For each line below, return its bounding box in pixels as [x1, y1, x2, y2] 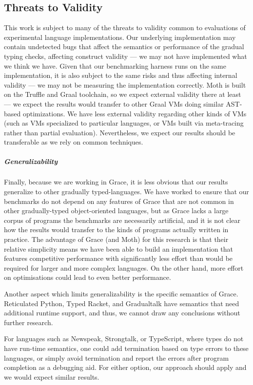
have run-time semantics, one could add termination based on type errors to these [4, 343, 249, 353]
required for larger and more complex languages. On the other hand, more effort [4, 262, 244, 273]
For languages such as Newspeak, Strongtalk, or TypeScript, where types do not [4, 333, 244, 344]
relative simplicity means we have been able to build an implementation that [4, 243, 233, 254]
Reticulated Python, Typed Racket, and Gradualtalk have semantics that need [4, 298, 239, 308]
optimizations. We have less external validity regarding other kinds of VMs [22, 108, 247, 118]
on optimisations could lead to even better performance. [4, 272, 171, 282]
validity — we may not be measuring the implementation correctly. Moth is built [4, 79, 246, 90]
